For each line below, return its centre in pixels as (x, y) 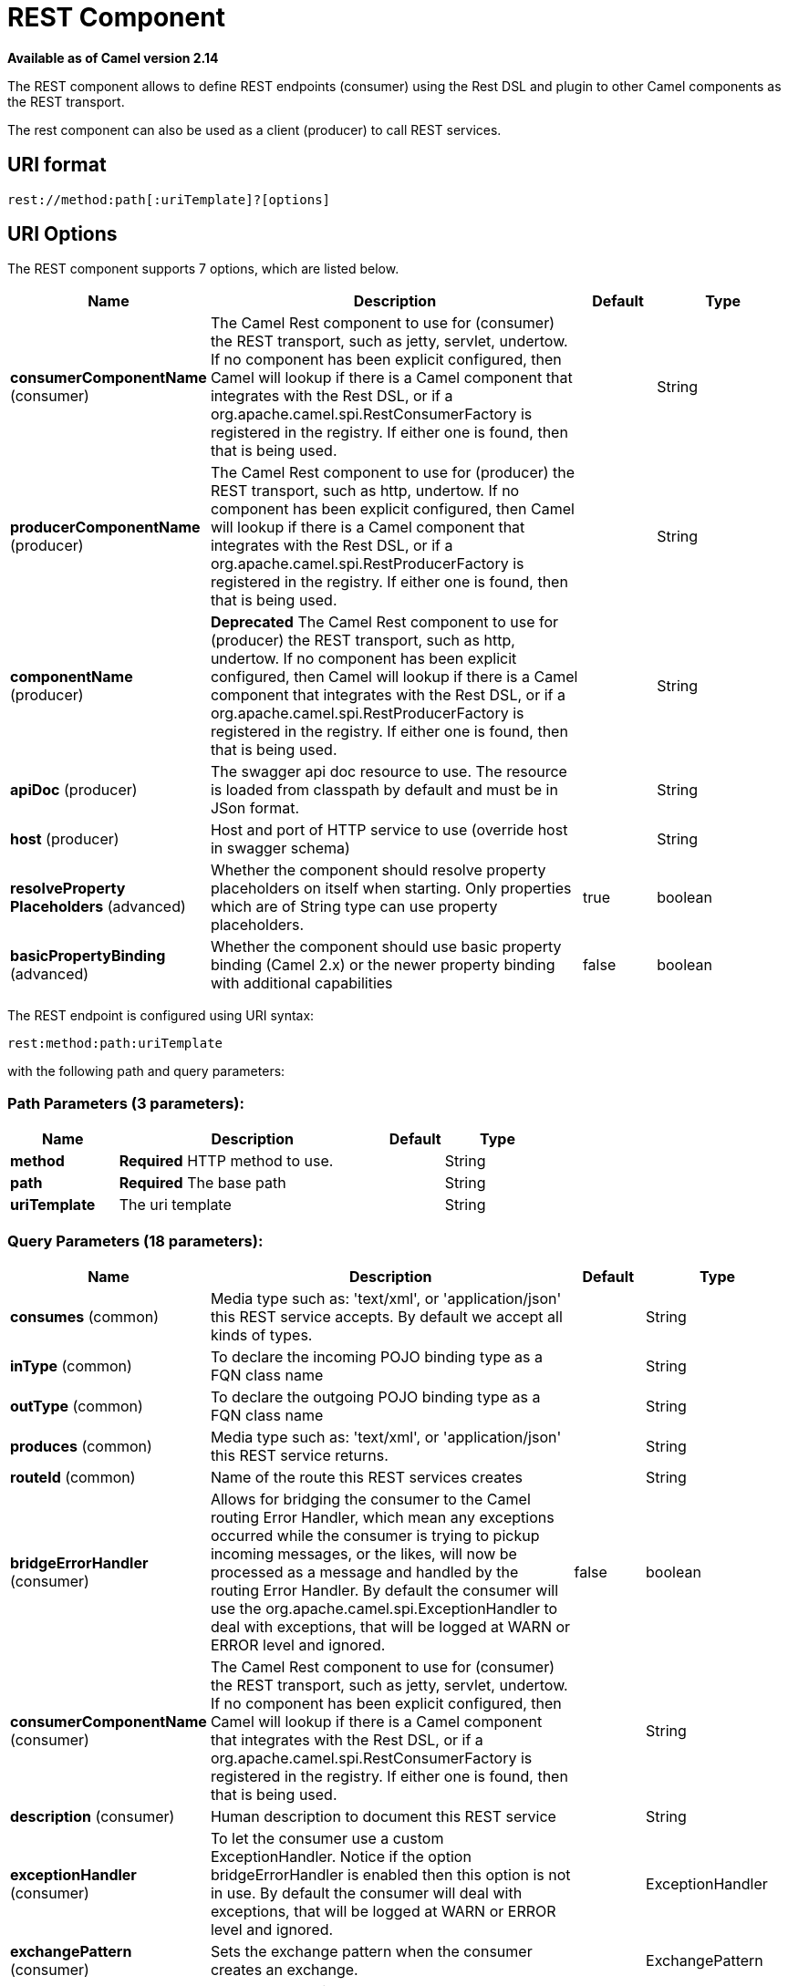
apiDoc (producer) (74, 790)
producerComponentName (105, 528)
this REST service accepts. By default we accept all (386, 1316)
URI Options (62, 234)
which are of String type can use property (354, 907)
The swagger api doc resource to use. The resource (389, 772)
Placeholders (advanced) (98, 907)
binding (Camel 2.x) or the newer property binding (383, 965)
